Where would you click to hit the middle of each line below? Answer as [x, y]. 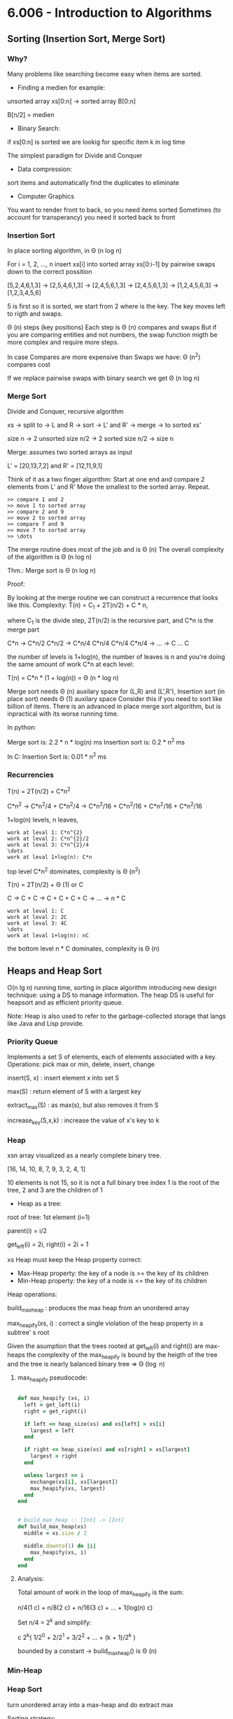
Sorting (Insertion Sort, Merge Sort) [86, 39]
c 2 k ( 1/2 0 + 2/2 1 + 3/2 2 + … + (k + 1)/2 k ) [77, 1636]
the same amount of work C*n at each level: [71, 664]
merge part [23, 630]
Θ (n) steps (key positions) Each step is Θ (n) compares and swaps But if [112, 327]
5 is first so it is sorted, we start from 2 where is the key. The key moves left [116, 306]
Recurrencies [31, 775]
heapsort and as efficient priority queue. [65, 1003]
